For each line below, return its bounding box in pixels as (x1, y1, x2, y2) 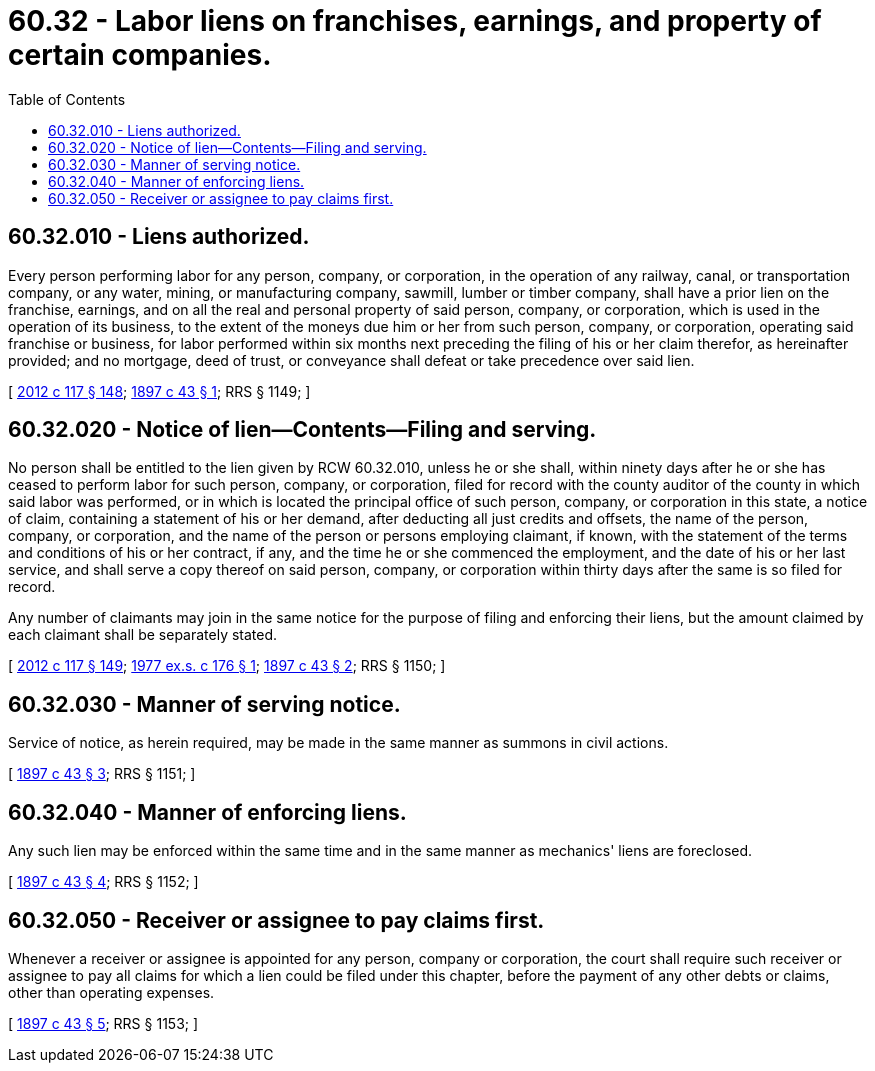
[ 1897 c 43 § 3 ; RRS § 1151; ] (8, 765, 196, 783)
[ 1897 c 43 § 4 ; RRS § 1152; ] (8, 873, 199, 891)
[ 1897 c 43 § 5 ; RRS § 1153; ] (8, 1014, 199, 1032)
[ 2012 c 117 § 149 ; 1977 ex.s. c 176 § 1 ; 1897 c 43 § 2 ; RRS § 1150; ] (8, 657, 446, 675)
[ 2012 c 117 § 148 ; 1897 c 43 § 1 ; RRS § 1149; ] (8, 382, 311, 400)
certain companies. (8, 38, 272, 72)
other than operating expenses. (8, 983, 215, 1001)
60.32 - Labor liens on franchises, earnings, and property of (8, 4, 822, 38)
